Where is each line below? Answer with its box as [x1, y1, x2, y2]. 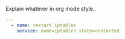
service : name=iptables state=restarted [16, 28, 120, 34]
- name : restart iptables [11, 22, 77, 28]
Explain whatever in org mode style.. [5, 5, 97, 12]
